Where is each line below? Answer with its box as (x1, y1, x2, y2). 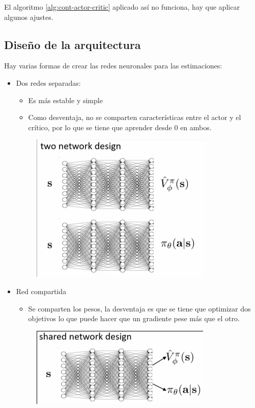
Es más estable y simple (28, 94, 103, 105)
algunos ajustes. (4, 11, 53, 22)
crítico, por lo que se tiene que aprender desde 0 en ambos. (28, 122, 212, 132)
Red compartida (16, 285, 67, 296)
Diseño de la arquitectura (4, 36, 141, 52)
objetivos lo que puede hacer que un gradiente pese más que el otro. (28, 313, 240, 324)
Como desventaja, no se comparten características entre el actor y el (28, 112, 241, 123)
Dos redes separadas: (16, 77, 81, 88)
